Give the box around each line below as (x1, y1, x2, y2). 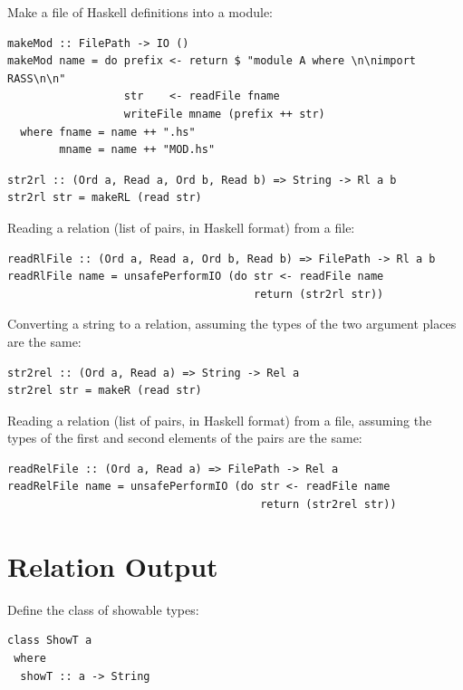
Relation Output (7, 547, 218, 584)
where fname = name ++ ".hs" (20, 125, 196, 139)
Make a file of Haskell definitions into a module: (7, 3, 273, 21)
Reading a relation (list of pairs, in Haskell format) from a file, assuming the (7, 410, 432, 429)
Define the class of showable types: (7, 599, 199, 618)
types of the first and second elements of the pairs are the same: (7, 428, 362, 447)
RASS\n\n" (7, 72, 66, 85)
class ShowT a (7, 634, 92, 647)
